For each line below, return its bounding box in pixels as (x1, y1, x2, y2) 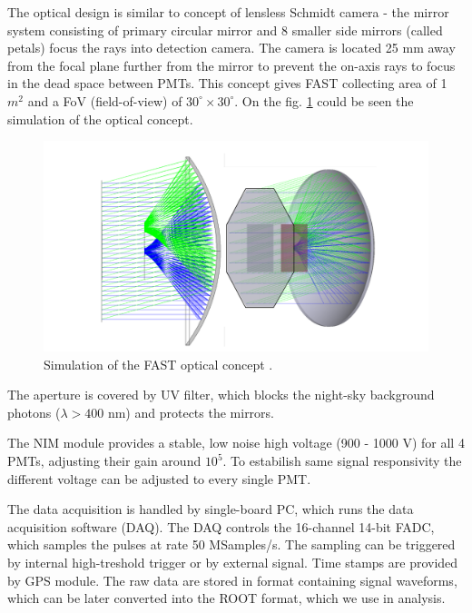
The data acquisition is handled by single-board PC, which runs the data (7, 499, 414, 519)
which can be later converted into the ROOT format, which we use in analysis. (7, 588, 446, 608)
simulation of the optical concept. (7, 109, 193, 128)
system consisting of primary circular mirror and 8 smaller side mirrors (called (7, 20, 443, 39)
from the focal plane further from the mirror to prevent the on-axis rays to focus (7, 55, 456, 74)
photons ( (7, 402, 61, 421)
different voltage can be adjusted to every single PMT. (7, 469, 311, 488)
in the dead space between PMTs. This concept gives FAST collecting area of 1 (7, 74, 447, 93)
